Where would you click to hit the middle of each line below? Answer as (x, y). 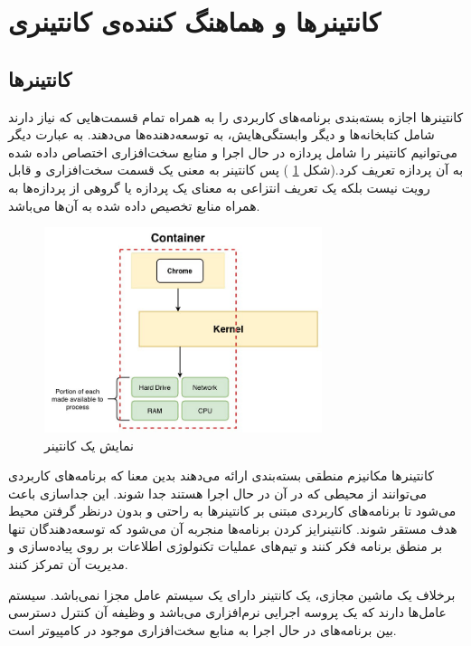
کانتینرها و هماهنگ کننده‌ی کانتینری (194, 21)
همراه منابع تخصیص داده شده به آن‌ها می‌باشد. (134, 205)
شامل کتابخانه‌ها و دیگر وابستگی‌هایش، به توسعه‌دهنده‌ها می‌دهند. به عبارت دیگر (221, 134)
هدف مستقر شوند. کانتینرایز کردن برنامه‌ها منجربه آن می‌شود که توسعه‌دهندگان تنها (233, 528)
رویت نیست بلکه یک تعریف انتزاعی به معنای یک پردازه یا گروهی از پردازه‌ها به (219, 187)
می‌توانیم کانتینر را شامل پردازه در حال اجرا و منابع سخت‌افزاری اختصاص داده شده (233, 152)
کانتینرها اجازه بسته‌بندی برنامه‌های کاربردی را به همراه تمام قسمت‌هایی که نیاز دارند (236, 116)
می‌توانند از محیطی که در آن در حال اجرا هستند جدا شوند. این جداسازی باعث (218, 493)
